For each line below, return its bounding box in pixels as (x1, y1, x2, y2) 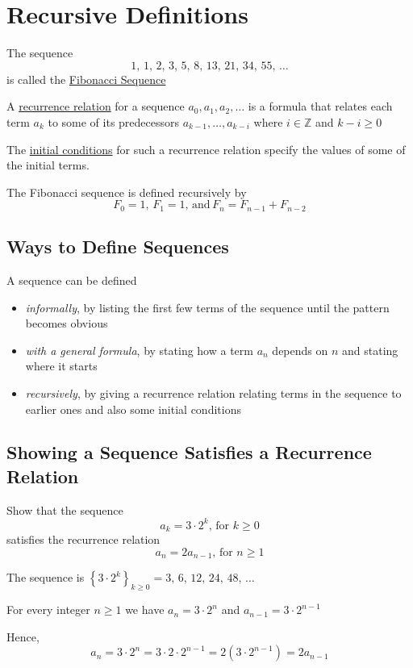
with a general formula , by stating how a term (25, 341, 253, 358)
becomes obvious (25, 315, 108, 332)
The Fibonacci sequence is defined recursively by (6, 183, 247, 200)
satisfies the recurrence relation (6, 531, 161, 548)
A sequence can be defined (6, 271, 137, 288)
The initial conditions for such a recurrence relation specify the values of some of (6, 140, 406, 157)
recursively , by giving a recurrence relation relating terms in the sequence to (25, 384, 402, 401)
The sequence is (6, 569, 85, 586)
